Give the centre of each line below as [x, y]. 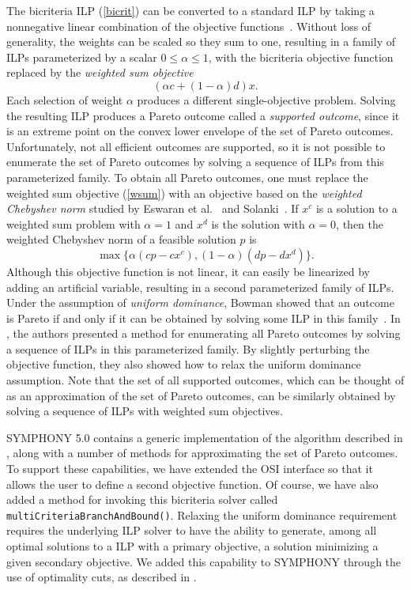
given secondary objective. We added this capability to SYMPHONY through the [204, 561]
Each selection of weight [65, 99]
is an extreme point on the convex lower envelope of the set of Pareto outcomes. [200, 131]
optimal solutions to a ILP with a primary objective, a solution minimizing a [192, 546]
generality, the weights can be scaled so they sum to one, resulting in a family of [201, 42]
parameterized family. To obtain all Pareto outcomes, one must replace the [187, 177]
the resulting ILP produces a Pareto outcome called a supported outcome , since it [203, 115]
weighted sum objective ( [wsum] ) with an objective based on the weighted [184, 193]
